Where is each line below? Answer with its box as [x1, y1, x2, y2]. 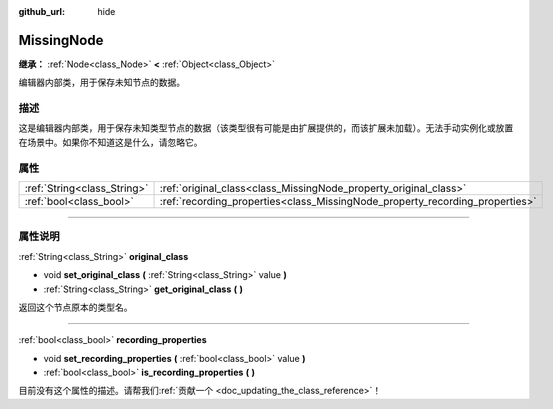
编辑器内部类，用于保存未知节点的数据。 [18, 76, 185, 89]
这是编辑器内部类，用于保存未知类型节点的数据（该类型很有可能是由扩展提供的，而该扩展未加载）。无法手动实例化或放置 [18, 122, 514, 134]
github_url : [18, 6, 65, 17]
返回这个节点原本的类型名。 [18, 301, 133, 313]
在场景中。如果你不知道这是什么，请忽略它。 [18, 136, 203, 148]
